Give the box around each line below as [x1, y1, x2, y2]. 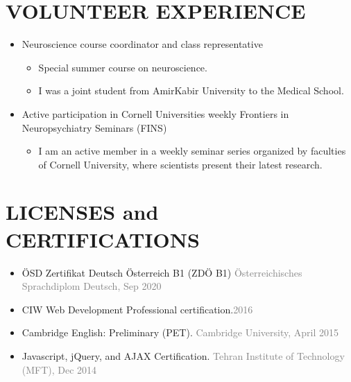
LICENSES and [6, 198, 159, 226]
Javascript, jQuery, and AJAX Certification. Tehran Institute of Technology [22, 348, 345, 363]
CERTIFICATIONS [6, 225, 200, 253]
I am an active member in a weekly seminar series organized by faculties [38, 144, 346, 158]
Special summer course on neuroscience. [38, 60, 207, 74]
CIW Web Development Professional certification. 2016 [22, 302, 253, 316]
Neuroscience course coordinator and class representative [22, 37, 263, 51]
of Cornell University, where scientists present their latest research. [38, 157, 323, 171]
